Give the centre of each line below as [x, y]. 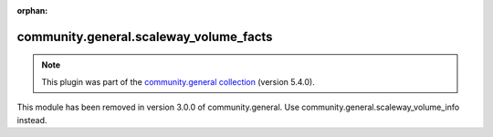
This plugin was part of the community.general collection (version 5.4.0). [178, 81]
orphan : [32, 11]
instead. [32, 120]
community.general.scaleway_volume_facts [145, 37]
